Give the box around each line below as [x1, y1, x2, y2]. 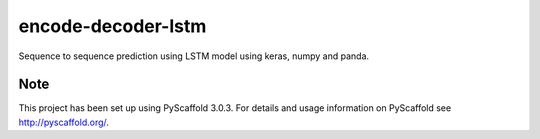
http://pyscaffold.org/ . [18, 116, 110, 128]
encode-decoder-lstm [18, 15, 207, 37]
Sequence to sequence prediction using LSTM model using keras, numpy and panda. [18, 50, 370, 62]
